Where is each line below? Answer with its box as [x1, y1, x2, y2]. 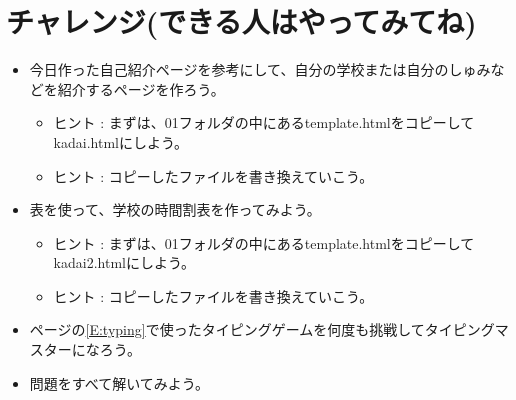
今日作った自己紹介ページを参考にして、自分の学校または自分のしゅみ [29, 59, 491, 80]
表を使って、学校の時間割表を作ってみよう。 [29, 199, 321, 220]
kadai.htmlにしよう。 [53, 131, 189, 152]
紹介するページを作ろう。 [57, 78, 225, 99]
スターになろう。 [29, 339, 141, 360]
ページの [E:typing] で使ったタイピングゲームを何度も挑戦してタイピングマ [29, 319, 509, 340]
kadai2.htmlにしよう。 [53, 252, 196, 273]
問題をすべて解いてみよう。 [29, 372, 209, 393]
